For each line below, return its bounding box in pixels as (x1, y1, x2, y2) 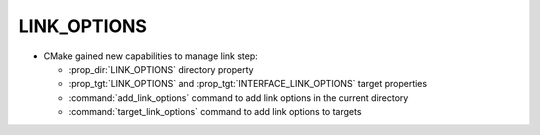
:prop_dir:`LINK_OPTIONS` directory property (68, 63, 254, 75)
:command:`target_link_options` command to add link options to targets (68, 106, 362, 118)
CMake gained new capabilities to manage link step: (43, 50, 259, 62)
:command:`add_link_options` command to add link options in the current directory (68, 91, 409, 104)
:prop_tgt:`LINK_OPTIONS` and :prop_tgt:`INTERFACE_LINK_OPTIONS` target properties (68, 78, 428, 90)
